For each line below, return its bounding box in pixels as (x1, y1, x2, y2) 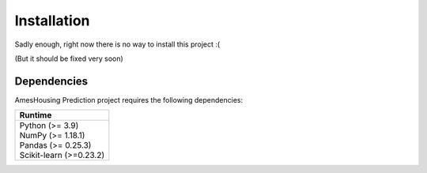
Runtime (19, 110, 52, 121)
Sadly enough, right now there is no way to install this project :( (14, 39, 221, 49)
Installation (14, 12, 90, 29)
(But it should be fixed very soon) (14, 54, 124, 63)
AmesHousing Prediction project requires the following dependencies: (14, 95, 244, 104)
